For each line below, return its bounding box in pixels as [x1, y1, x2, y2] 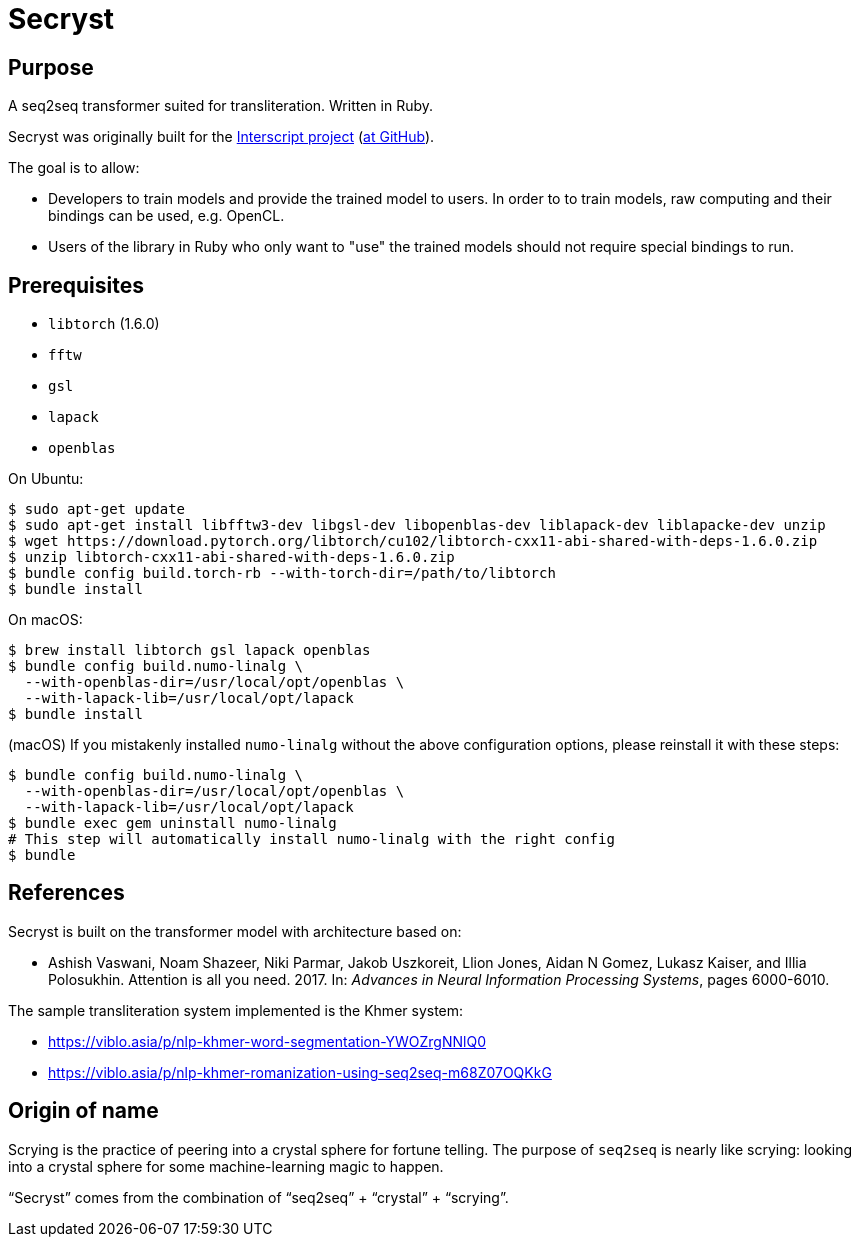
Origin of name [8, 1098, 159, 1124]
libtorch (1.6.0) [48, 315, 160, 333]
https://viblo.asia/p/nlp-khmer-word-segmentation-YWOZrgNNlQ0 [48, 1032, 486, 1050]
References [8, 880, 125, 906]
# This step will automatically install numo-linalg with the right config [8, 831, 615, 848]
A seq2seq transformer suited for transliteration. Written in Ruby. [8, 97, 434, 115]
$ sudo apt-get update [8, 501, 186, 518]
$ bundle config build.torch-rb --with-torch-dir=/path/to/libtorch [8, 565, 556, 582]
